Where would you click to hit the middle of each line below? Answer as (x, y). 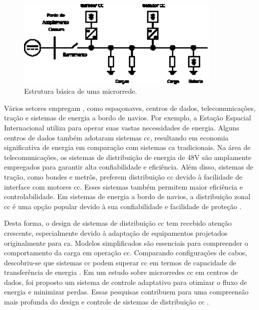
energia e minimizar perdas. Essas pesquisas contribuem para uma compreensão (126, 292)
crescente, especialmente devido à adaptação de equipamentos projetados (116, 233)
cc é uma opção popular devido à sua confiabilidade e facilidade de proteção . (123, 206)
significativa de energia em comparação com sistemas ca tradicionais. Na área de (127, 147)
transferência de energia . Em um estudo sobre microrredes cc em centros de (121, 272)
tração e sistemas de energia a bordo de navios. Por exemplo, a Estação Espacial (128, 118)
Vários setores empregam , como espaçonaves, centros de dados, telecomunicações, (130, 108)
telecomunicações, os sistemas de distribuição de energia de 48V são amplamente (128, 157)
